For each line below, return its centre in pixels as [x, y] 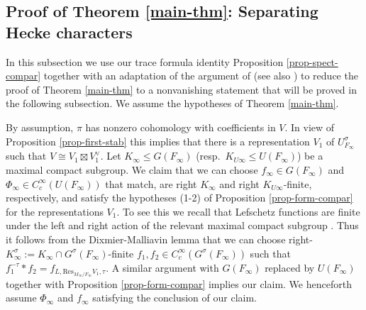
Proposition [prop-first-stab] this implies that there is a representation [158, 141]
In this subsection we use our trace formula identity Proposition [145, 61]
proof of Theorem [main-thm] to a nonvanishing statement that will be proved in [181, 89]
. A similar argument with [162, 267]
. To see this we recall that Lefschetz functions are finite [238, 211]
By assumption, [40, 127]
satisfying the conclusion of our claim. [174, 298]
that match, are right [151, 183]
